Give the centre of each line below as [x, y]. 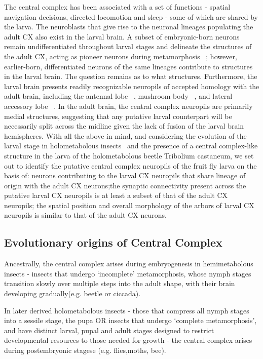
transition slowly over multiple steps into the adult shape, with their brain [120, 283]
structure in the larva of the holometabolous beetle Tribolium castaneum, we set [129, 155]
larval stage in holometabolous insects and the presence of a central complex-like [131, 146]
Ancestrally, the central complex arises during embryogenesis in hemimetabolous [129, 264]
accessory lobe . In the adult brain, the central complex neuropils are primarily [128, 106]
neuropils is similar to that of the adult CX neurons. [85, 215]
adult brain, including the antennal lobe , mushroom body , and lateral [118, 96]
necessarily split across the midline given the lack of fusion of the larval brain [124, 126]
